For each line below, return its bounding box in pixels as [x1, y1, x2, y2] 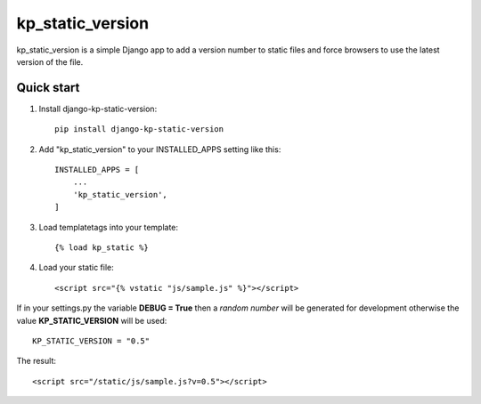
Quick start [16, 80, 80, 95]
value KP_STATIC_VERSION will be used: [16, 315, 167, 326]
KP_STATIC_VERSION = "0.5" [32, 335, 151, 346]
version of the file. [16, 56, 84, 67]
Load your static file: [38, 263, 115, 273]
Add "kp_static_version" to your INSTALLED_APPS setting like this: [38, 143, 281, 155]
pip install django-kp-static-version [54, 125, 224, 134]
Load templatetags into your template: [38, 222, 178, 232]
